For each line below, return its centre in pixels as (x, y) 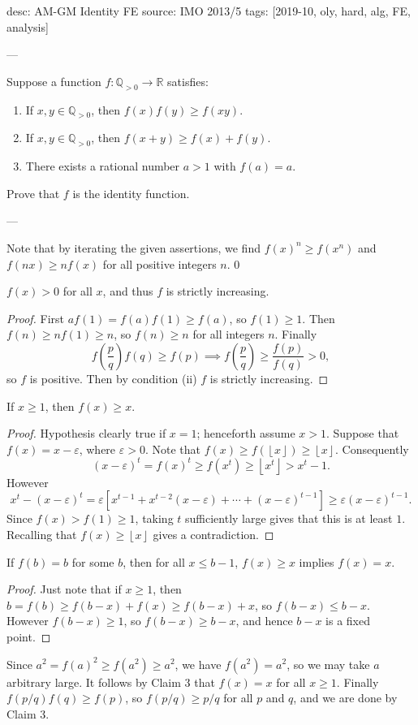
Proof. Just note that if (64, 589)
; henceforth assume (246, 433)
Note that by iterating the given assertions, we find (134, 247)
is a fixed (348, 621)
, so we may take (328, 664)
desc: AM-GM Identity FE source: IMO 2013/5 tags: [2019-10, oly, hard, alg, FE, (209, 11)
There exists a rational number (103, 166)
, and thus (128, 291)
